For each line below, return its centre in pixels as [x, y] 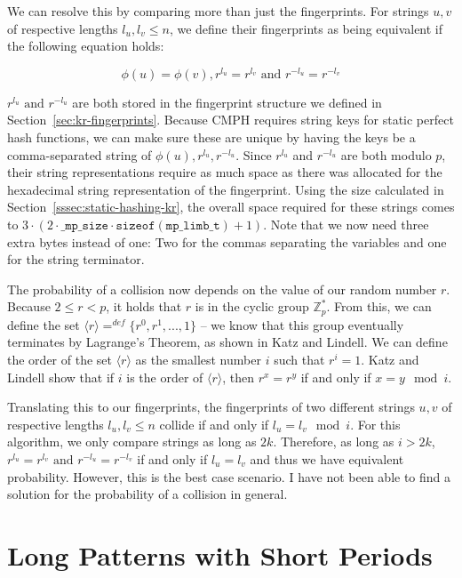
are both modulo [386, 154]
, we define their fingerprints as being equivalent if [306, 28]
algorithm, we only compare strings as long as [132, 442]
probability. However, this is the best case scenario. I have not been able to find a [229, 476]
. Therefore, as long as [334, 442]
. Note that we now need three [346, 225]
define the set [44, 324]
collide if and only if [214, 424]
